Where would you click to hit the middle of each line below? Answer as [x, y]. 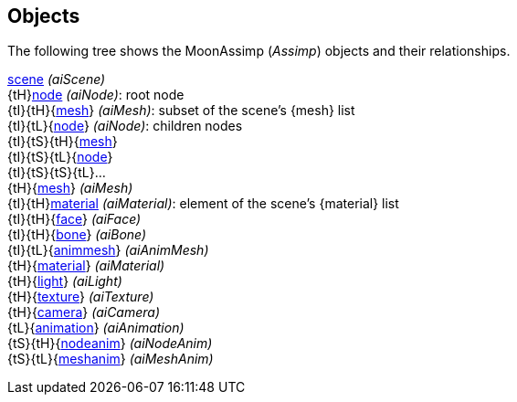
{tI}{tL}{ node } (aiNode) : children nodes [125, 126]
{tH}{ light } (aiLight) [65, 281]
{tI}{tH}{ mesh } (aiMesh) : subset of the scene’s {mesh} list [181, 111]
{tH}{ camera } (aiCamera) [84, 312]
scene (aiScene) [57, 79]
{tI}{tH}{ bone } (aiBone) [77, 235]
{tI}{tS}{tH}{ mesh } [63, 142]
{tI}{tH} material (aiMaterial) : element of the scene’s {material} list [203, 204]
